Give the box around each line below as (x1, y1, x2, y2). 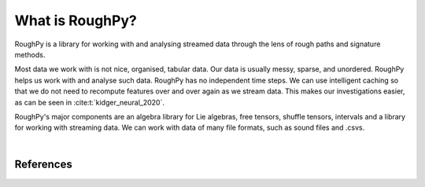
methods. (14, 49, 46, 59)
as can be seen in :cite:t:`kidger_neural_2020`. (14, 97, 165, 107)
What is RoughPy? (14, 12, 137, 29)
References (14, 158, 72, 171)
